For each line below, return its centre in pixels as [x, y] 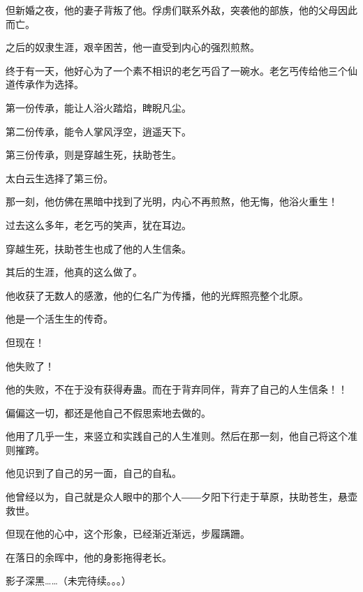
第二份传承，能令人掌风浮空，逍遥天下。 [98, 131]
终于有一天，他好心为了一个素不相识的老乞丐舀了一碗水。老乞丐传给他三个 [177, 70]
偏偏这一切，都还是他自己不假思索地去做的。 [108, 412]
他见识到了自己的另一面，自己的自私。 [94, 473]
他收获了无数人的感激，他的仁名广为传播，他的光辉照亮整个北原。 [157, 295]
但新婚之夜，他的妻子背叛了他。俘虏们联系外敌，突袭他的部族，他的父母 [172, 10]
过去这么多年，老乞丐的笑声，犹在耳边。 [98, 224]
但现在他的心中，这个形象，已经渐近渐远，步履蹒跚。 [128, 534]
